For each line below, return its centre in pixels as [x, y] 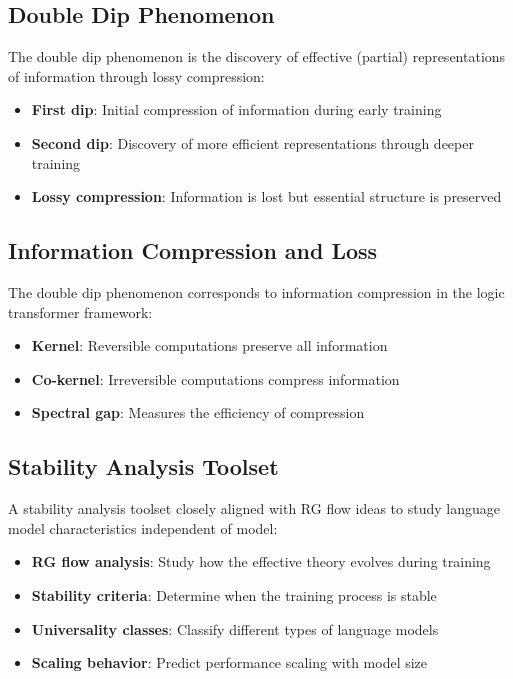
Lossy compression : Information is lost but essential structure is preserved [266, 196]
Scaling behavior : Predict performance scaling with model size [229, 662]
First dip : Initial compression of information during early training [236, 109]
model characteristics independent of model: [143, 527]
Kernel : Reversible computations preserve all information [209, 345]
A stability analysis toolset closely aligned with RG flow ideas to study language [254, 508]
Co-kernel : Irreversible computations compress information [215, 378]
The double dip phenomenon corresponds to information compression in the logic [256, 291]
